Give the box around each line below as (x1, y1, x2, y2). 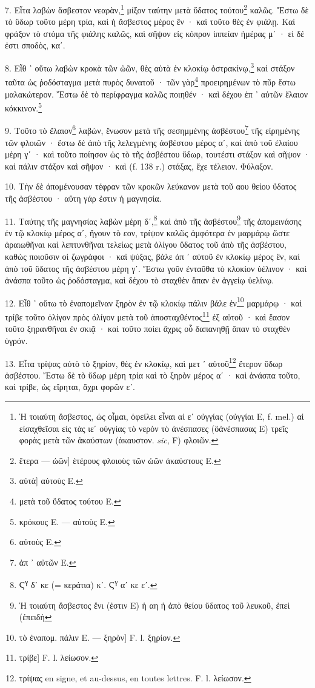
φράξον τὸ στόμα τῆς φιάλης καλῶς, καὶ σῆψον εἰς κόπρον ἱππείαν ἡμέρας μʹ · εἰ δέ (5, 27, 305, 39)
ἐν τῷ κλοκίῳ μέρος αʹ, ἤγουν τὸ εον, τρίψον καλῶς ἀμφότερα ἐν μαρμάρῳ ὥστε (5, 226, 290, 239)
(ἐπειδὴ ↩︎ (19, 610, 52, 623)
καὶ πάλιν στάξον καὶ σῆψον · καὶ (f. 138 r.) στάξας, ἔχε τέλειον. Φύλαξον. (5, 159, 273, 172)
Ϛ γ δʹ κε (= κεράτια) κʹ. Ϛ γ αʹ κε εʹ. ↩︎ (19, 577, 157, 590)
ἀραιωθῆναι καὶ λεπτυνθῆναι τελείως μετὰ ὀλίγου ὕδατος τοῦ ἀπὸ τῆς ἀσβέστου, (5, 238, 287, 251)
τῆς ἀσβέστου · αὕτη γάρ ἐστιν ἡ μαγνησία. (5, 192, 162, 204)
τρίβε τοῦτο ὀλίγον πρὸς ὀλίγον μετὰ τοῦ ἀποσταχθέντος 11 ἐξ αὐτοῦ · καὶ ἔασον (5, 309, 290, 323)
